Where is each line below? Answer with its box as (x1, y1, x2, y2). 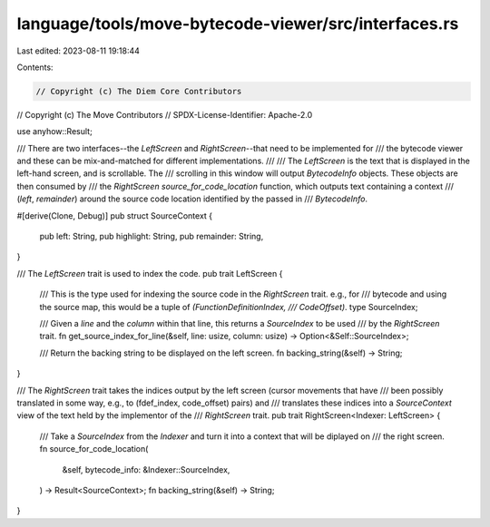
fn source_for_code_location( (39, 444, 149, 454)
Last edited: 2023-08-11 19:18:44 (16, 45, 141, 56)
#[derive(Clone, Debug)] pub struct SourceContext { (16, 210, 213, 221)
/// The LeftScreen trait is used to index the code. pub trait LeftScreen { (16, 268, 283, 278)
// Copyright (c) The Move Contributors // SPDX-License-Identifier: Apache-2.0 (16, 109, 313, 120)
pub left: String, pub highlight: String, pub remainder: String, (39, 231, 264, 242)
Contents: (16, 62, 54, 73)
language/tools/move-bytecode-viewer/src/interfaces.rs (16, 14, 459, 34)
